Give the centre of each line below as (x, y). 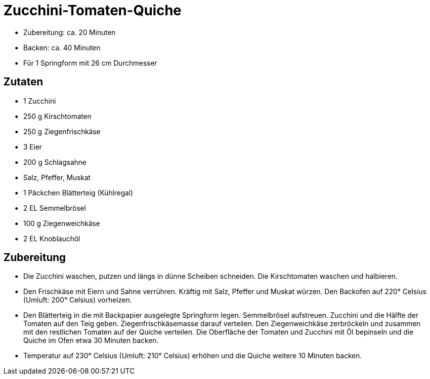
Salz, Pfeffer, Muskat (57, 177)
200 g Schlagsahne (55, 162)
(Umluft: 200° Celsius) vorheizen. (78, 300)
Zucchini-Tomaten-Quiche (92, 10)
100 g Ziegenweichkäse (62, 223)
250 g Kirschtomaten (57, 116)
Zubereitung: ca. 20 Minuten (69, 32)
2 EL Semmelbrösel (55, 208)
